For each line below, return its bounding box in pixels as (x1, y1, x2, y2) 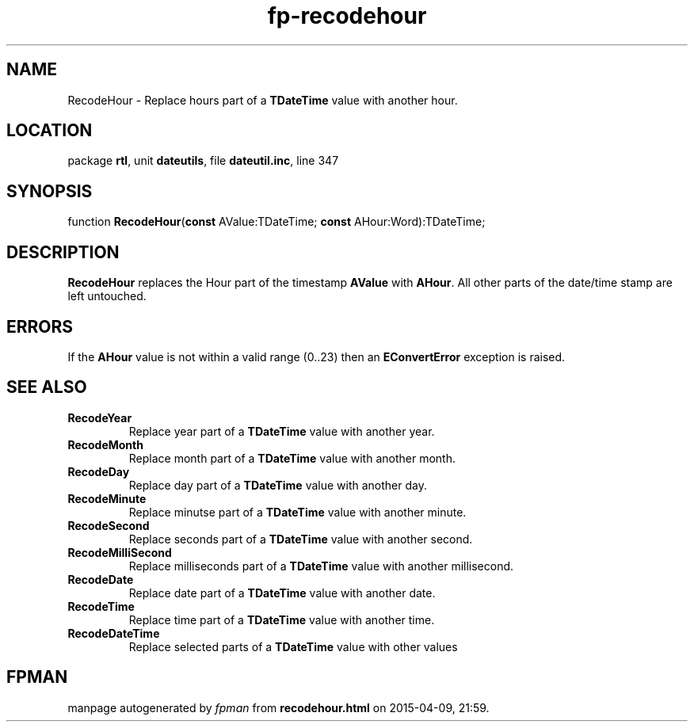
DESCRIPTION (6, 242, 120, 262)
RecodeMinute (67, 491, 147, 505)
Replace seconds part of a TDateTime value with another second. (128, 532, 473, 546)
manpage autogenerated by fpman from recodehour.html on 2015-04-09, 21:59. (67, 700, 490, 715)
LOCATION (6, 120, 93, 141)
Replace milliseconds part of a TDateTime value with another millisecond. (128, 558, 514, 573)
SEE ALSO (6, 377, 87, 398)
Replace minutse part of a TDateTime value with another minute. (128, 505, 467, 519)
